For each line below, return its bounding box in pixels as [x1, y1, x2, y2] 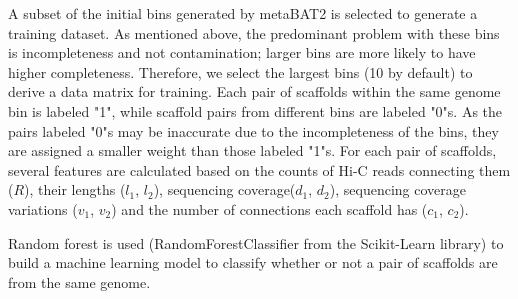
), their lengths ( [24, 179, 126, 200]
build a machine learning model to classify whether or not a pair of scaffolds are [8, 252, 498, 273]
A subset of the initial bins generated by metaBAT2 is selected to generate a [8, 3, 478, 23]
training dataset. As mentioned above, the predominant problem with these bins [8, 22, 500, 43]
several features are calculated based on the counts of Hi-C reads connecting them [8, 159, 511, 180]
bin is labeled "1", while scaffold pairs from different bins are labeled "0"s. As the [8, 100, 503, 121]
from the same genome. [8, 271, 151, 292]
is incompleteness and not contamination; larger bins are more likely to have [8, 42, 476, 63]
